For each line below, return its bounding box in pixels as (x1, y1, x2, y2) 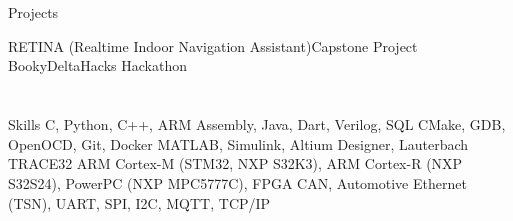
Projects (8, 2, 59, 23)
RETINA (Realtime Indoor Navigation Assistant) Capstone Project (8, 35, 418, 56)
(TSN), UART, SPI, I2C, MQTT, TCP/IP (8, 192, 271, 213)
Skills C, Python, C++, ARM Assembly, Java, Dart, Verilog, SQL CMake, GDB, (8, 114, 506, 135)
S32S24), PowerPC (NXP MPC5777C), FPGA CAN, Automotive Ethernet (8, 172, 467, 193)
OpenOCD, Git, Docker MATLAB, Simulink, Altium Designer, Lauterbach (8, 133, 469, 154)
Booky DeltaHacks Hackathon (8, 55, 187, 76)
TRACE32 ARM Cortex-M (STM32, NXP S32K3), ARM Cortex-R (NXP (8, 153, 463, 174)
